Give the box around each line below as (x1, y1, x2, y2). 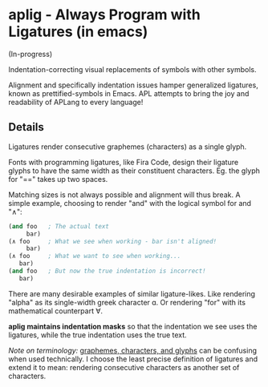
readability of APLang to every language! (8, 97, 144, 107)
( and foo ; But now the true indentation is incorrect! (8, 267, 206, 275)
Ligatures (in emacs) (8, 22, 148, 41)
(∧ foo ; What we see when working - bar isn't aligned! (8, 237, 217, 245)
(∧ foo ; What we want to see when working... (8, 252, 181, 260)
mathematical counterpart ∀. (8, 306, 103, 316)
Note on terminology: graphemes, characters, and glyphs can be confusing (8, 345, 257, 355)
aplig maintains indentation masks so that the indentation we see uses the (8, 321, 258, 331)
